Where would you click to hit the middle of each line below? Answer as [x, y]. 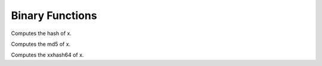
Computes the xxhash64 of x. [47, 55]
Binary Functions [54, 15]
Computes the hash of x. [41, 33]
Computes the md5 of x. [41, 44]
